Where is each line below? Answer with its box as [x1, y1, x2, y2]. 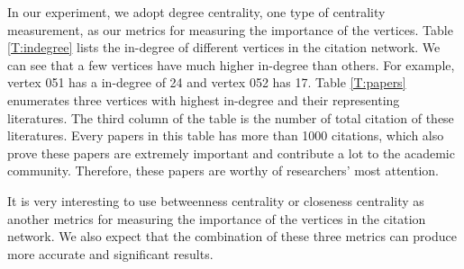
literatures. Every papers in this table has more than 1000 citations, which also [7, 126, 444, 145]
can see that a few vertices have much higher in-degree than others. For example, [7, 55, 455, 74]
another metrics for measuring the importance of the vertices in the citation [7, 209, 426, 228]
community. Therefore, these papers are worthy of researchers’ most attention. [7, 161, 439, 180]
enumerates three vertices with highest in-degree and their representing [7, 90, 400, 109]
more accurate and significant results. [7, 244, 214, 263]
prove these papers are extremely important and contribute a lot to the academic [7, 143, 455, 162]
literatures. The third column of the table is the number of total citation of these [7, 108, 454, 127]
